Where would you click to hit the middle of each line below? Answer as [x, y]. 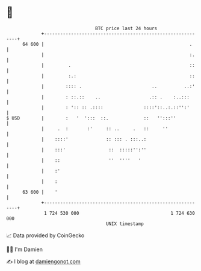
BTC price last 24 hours [126, 28]
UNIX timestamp [125, 224]
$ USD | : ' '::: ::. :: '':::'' [91, 118]
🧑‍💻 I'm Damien [25, 249]
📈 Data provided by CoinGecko [45, 235]
